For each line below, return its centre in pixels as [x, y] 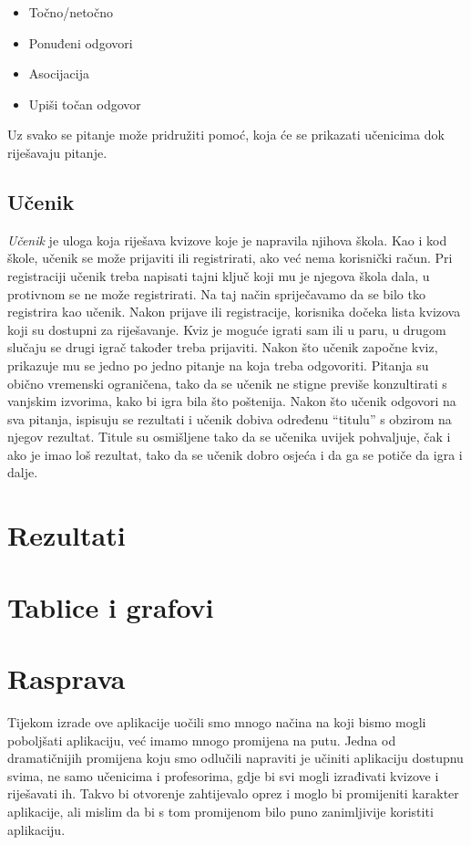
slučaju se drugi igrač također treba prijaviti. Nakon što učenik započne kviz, [223, 347]
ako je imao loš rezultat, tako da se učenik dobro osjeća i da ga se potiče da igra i [235, 454]
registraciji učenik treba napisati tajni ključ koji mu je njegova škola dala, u [219, 275]
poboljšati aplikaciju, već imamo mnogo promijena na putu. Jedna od [202, 740]
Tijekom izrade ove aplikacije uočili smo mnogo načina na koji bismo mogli [217, 721]
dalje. [23, 472]
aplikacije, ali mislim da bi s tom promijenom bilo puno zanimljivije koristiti [220, 811]
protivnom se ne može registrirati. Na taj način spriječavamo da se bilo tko [216, 293]
